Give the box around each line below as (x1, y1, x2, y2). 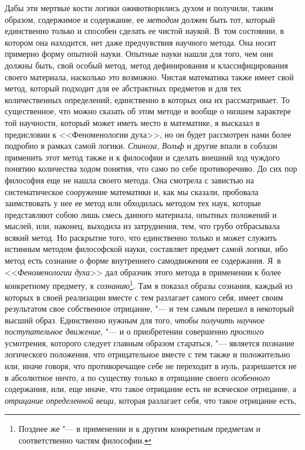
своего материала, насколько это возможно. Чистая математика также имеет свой (5, 70, 294, 83)
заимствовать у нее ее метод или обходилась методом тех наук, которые (5, 197, 262, 209)
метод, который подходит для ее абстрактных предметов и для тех (5, 82, 242, 94)
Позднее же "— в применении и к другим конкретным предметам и (18, 422, 261, 435)
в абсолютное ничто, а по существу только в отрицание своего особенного (5, 371, 270, 383)
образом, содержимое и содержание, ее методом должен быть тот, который (5, 13, 275, 25)
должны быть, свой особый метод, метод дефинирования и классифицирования (5, 59, 289, 71)
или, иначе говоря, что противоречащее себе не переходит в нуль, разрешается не (5, 360, 297, 372)
